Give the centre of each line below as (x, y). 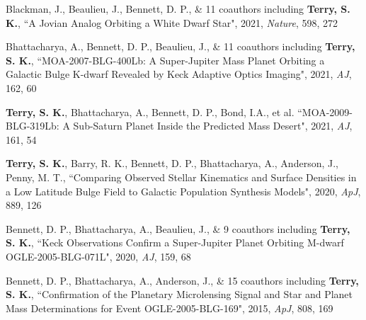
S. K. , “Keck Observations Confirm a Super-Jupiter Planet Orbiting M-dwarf (175, 242)
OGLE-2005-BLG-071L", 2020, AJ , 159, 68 (98, 256)
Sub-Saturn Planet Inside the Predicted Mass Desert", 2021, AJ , (213, 126)
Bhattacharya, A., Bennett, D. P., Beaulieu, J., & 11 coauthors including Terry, (181, 46)
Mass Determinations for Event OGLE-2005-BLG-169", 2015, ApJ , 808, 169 (170, 308)
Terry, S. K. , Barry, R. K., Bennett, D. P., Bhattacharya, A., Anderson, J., (172, 163)
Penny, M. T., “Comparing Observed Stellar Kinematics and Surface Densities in (181, 177)
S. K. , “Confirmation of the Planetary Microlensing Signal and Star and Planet (179, 294)
